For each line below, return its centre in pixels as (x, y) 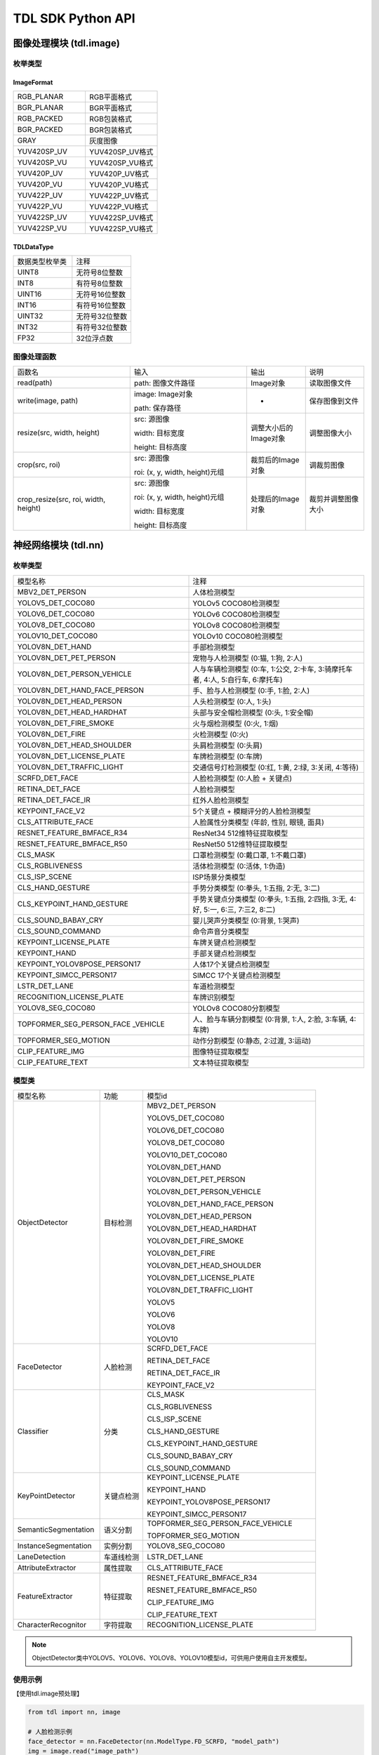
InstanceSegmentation (54, 1546)
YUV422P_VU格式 (119, 207)
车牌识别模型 (214, 997)
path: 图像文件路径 (165, 383)
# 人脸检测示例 (50, 1731)
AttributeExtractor (47, 1568)
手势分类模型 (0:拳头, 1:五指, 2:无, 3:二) (257, 888)
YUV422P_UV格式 (119, 196)
